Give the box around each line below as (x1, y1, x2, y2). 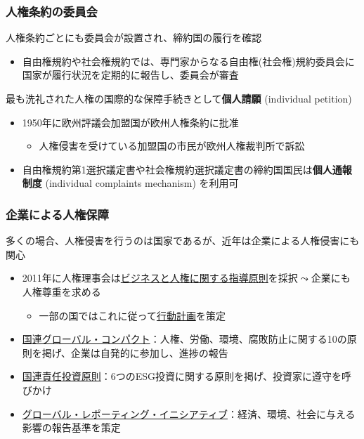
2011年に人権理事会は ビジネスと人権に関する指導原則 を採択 (22, 270, 298, 285)
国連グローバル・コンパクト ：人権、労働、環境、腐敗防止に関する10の (22, 332, 347, 346)
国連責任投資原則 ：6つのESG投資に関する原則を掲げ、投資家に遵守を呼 (22, 369, 352, 384)
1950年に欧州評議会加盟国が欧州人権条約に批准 (22, 114, 239, 129)
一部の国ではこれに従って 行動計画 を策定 (39, 308, 226, 322)
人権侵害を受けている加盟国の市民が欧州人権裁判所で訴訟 (39, 138, 305, 153)
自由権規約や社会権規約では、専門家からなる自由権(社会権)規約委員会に (22, 53, 355, 68)
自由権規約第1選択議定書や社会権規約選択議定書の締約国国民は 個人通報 (22, 162, 352, 176)
